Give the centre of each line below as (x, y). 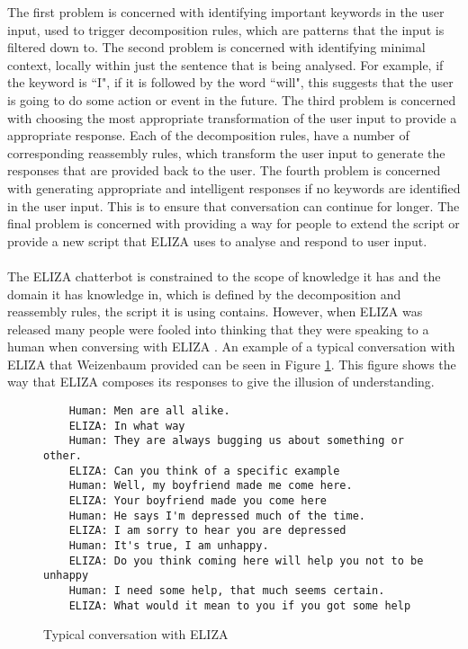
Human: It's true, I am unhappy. (169, 545)
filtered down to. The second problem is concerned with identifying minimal (216, 47)
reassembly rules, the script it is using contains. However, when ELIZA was (215, 311)
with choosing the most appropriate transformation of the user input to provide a (232, 117)
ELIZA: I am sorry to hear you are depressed (207, 531)
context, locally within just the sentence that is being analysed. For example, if (225, 64)
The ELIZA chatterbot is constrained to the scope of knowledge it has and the (224, 276)
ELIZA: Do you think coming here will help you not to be (246, 560)
